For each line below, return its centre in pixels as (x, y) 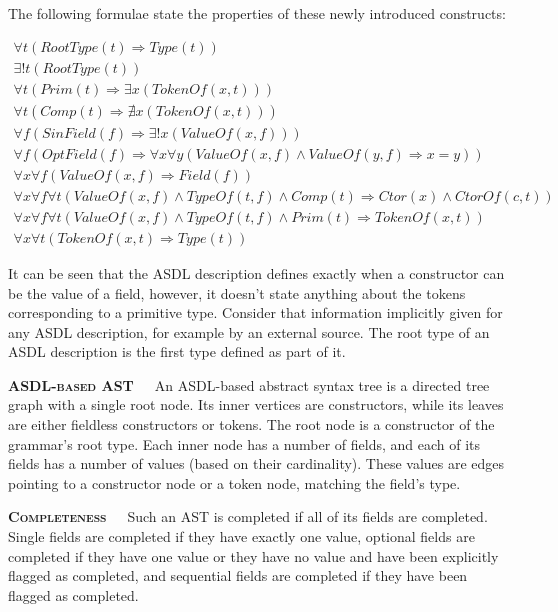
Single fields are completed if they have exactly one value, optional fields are (241, 536)
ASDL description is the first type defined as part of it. (177, 351)
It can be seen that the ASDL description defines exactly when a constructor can (256, 272)
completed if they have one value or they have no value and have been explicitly (253, 555)
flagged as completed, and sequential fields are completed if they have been (238, 575)
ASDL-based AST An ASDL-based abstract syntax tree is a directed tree (249, 384)
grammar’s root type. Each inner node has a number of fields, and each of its (244, 443)
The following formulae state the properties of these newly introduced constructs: (257, 13)
